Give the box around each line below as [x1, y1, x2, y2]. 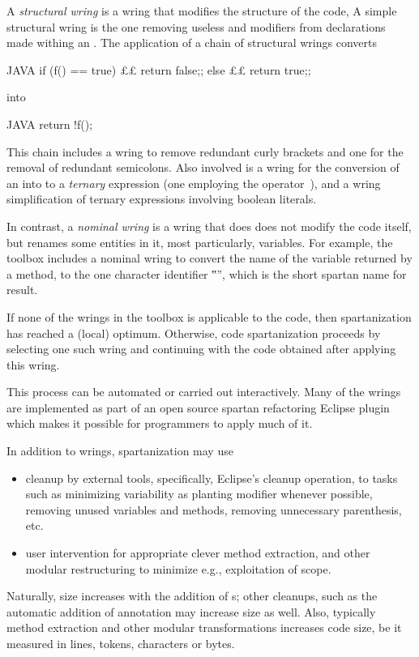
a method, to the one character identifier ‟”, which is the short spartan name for [6, 265, 407, 282]
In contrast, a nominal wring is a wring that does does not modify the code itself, [6, 217, 412, 234]
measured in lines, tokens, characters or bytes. [6, 635, 235, 651]
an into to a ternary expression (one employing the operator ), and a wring [6, 174, 381, 191]
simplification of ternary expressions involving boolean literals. [6, 190, 317, 207]
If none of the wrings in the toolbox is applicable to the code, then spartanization [6, 308, 412, 325]
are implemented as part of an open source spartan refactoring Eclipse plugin [6, 399, 390, 416]
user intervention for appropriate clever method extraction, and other [25, 544, 370, 561]
